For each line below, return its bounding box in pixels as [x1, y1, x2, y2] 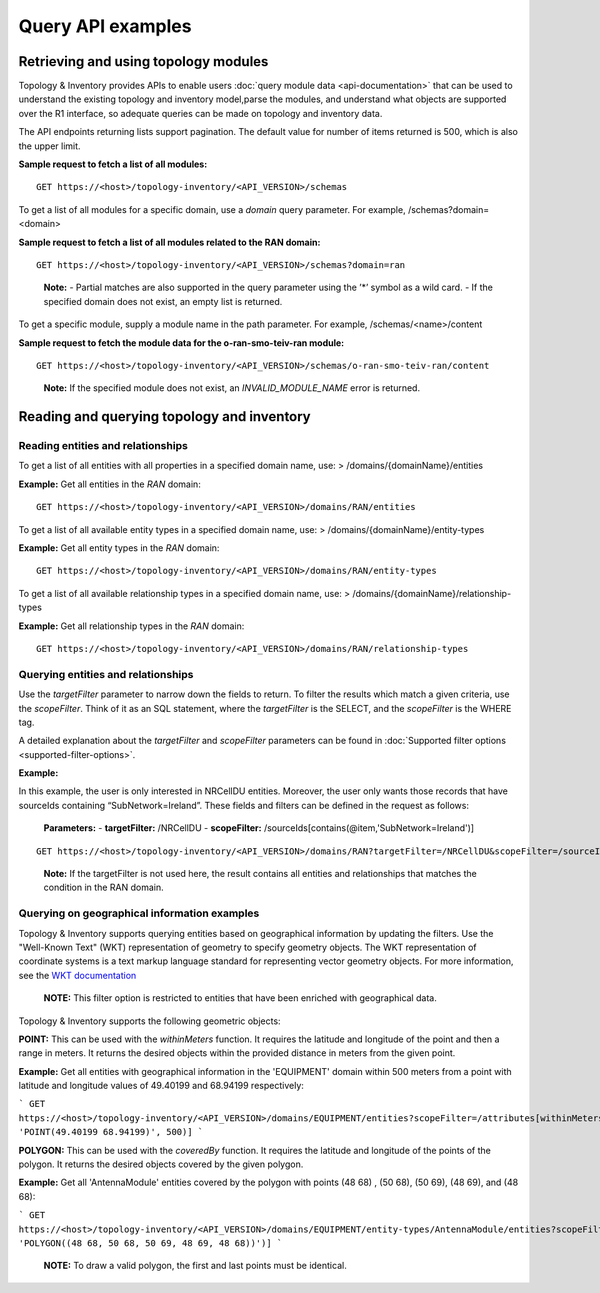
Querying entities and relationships [18, 667, 194, 681]
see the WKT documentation [18, 969, 137, 981]
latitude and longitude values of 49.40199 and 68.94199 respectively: [18, 1080, 305, 1092]
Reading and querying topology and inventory [18, 408, 312, 425]
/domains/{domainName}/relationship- [351, 587, 512, 599]
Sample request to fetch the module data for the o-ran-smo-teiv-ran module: [18, 336, 345, 349]
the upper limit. [18, 140, 81, 152]
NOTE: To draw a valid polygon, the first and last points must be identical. [43, 1260, 347, 1272]
